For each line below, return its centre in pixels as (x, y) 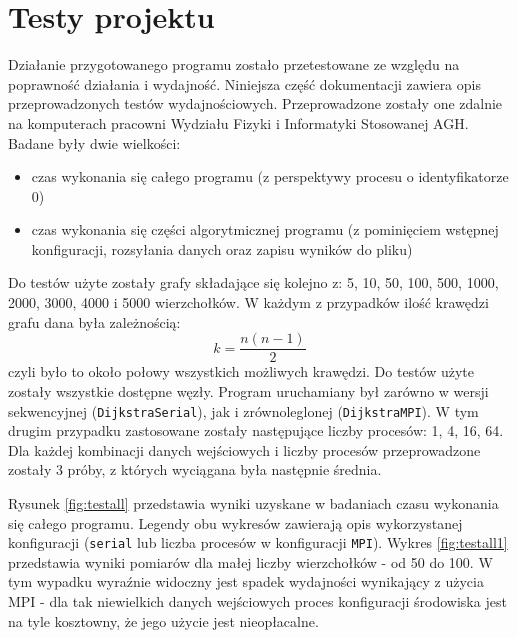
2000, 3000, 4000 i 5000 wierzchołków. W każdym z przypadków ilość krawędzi (248, 302)
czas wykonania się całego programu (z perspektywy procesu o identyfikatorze (270, 176)
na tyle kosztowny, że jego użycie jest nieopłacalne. (163, 620)
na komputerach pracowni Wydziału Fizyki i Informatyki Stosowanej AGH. (238, 122)
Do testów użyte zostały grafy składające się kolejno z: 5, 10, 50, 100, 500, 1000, (253, 282)
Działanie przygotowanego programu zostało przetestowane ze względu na (234, 64)
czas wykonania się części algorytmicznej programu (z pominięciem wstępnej (265, 229)
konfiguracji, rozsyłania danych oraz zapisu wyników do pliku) (222, 248)
